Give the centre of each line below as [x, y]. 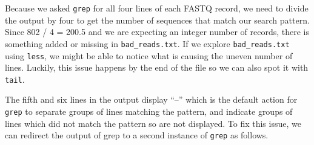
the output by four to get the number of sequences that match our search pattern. [157, 20]
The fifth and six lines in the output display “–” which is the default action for [151, 99]
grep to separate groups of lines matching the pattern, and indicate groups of [149, 111]
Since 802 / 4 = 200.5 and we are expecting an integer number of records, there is [157, 32]
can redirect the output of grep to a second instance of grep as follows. [137, 135]
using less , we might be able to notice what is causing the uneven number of [149, 55]
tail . [15, 79]
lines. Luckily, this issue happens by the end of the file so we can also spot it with [157, 67]
